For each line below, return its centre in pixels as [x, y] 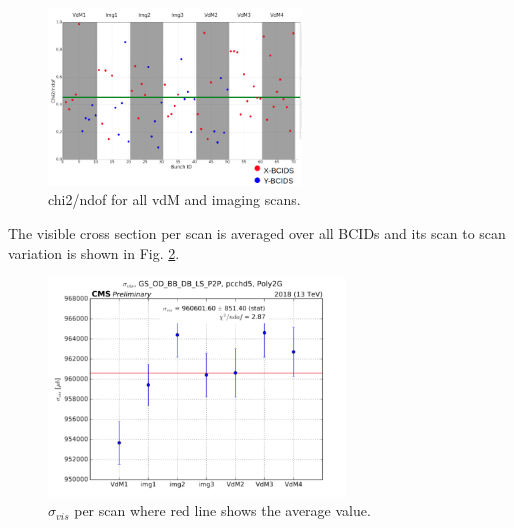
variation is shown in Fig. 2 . [94, 252]
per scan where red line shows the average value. [222, 510]
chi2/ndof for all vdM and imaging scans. [174, 199]
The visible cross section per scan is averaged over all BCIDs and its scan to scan [257, 232]
